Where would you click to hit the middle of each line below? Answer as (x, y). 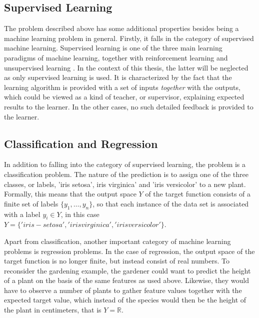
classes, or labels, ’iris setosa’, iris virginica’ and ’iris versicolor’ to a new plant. (125, 184)
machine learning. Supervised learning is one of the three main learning (113, 48)
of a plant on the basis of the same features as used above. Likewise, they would (126, 280)
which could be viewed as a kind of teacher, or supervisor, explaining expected (124, 97)
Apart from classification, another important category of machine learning (117, 241)
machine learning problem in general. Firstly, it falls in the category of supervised (129, 38)
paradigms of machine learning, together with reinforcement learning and (116, 57)
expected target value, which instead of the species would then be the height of (125, 300)
